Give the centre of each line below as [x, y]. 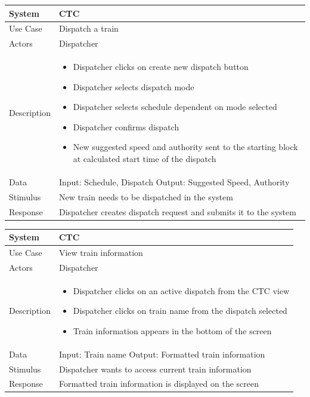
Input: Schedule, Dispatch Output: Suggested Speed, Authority [174, 181]
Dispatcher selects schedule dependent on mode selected [175, 107]
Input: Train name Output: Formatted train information [162, 354]
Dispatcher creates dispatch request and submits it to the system [177, 211]
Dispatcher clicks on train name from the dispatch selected [180, 311]
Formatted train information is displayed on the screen [159, 384]
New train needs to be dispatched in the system [146, 196]
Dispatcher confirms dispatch [126, 126]
